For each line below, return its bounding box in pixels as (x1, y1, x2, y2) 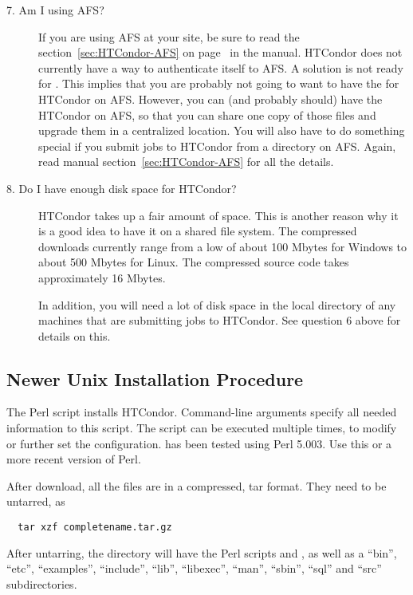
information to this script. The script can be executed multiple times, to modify (6, 420, 397, 436)
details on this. (38, 327, 111, 344)
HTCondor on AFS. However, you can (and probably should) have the (38, 90, 383, 107)
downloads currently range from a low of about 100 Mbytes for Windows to (38, 238, 407, 254)
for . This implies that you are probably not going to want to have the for (38, 75, 399, 92)
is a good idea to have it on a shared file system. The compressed (38, 223, 357, 239)
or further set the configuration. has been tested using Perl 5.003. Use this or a (6, 435, 392, 451)
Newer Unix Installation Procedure (6, 366, 304, 391)
